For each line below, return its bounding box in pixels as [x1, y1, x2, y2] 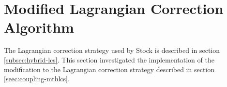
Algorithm [4, 17, 74, 37]
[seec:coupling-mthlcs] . [4, 74, 70, 84]
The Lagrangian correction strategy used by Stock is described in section [4, 45, 220, 55]
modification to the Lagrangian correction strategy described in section [4, 64, 215, 74]
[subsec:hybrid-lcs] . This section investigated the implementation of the [4, 54, 214, 64]
